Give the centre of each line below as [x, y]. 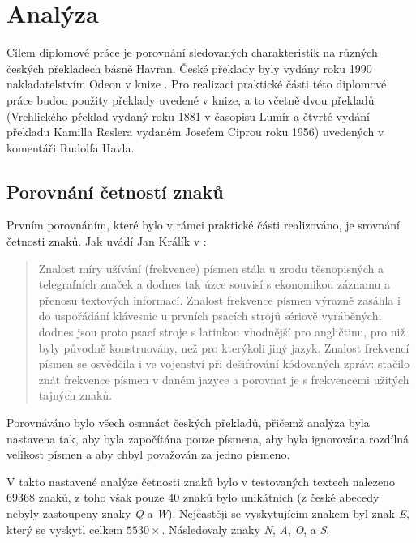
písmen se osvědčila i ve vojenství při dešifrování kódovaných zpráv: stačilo [224, 363]
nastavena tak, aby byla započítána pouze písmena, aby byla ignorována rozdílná [208, 438]
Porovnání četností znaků [115, 191]
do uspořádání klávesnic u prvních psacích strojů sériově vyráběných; [210, 316]
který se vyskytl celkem [65, 529]
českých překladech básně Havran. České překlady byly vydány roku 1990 [189, 68]
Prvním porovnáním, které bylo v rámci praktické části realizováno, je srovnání [203, 225]
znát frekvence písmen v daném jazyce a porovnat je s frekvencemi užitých [224, 379]
